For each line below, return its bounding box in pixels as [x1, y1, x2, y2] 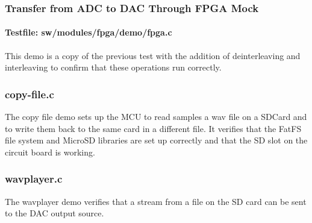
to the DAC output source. [5, 207, 104, 219]
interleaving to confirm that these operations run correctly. [5, 61, 222, 74]
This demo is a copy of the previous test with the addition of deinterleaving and [5, 49, 301, 61]
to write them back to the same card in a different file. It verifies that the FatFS [5, 122, 302, 134]
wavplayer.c [5, 171, 63, 186]
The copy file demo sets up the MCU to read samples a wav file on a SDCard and [5, 110, 307, 123]
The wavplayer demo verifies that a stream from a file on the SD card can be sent [5, 195, 307, 207]
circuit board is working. [5, 145, 95, 158]
